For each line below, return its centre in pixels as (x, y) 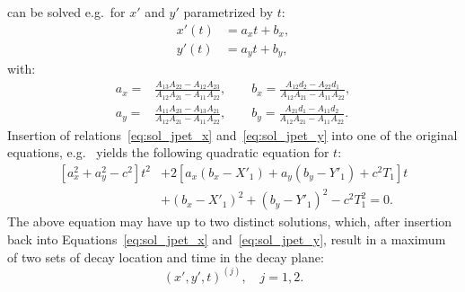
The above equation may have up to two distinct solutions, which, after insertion (230, 221)
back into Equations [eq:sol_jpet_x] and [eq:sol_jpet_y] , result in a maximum (227, 239)
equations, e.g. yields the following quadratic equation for (168, 152)
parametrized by (228, 12)
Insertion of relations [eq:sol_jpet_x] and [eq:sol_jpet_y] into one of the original (232, 134)
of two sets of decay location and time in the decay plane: (166, 257)
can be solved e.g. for (66, 12)
